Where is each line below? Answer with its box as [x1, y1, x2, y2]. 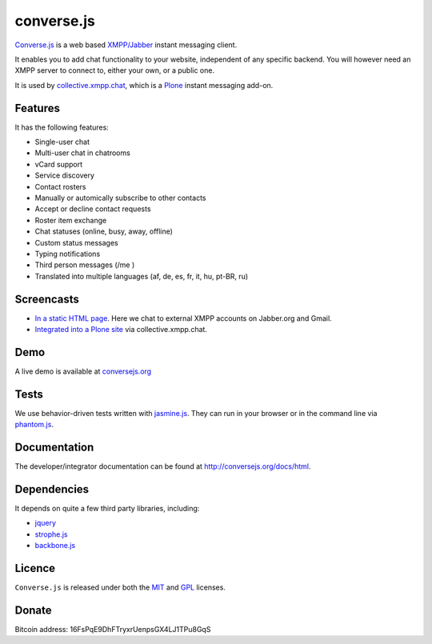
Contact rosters [34, 182, 87, 191]
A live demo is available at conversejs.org [14, 366, 152, 376]
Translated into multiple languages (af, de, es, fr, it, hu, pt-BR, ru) [34, 271, 249, 281]
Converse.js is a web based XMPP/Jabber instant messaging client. [14, 40, 238, 50]
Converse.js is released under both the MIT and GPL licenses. [14, 582, 226, 592]
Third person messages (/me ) [34, 260, 135, 270]
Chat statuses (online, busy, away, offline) [34, 226, 174, 236]
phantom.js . [14, 420, 54, 430]
